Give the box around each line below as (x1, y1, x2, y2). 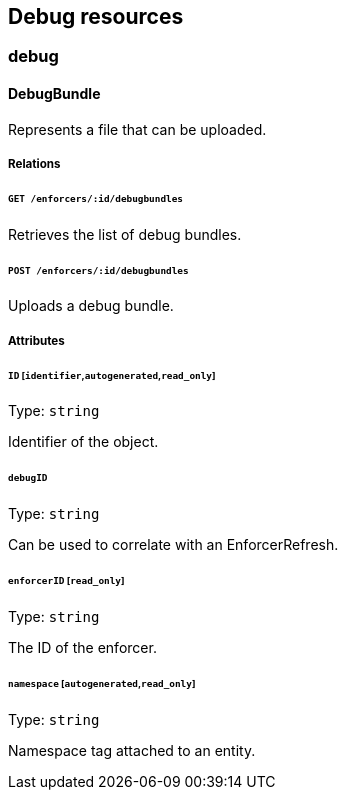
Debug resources (8, 4, 184, 29)
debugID (8, 472, 48, 484)
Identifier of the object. (8, 433, 159, 451)
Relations (8, 157, 61, 172)
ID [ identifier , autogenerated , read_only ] (8, 369, 216, 381)
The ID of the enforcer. (8, 638, 157, 656)
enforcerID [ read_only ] (8, 575, 125, 587)
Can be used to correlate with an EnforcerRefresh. (8, 536, 339, 554)
